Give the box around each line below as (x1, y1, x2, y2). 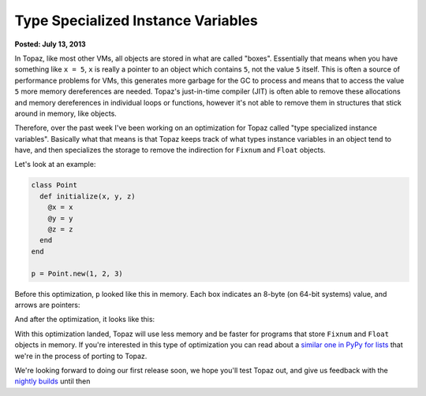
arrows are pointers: (14, 300, 80, 309)
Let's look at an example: (14, 160, 96, 169)
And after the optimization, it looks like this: (14, 315, 155, 324)
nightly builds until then (14, 376, 91, 386)
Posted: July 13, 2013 (14, 39, 86, 49)
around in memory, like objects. (14, 109, 118, 118)
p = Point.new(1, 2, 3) (31, 268, 124, 278)
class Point (31, 181, 78, 190)
